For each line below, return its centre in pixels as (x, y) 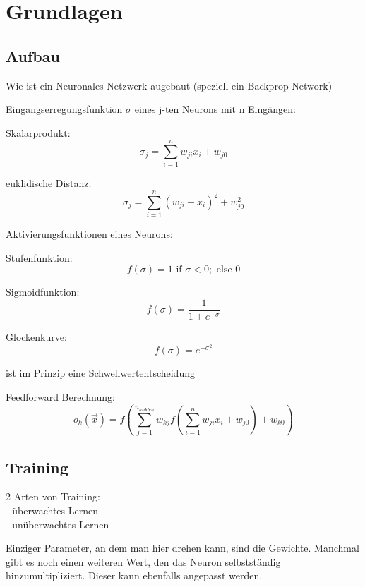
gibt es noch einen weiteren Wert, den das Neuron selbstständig (143, 561)
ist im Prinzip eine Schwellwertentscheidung (100, 373)
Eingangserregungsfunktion (64, 109)
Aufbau (33, 55)
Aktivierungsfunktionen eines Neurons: (89, 234)
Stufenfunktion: (39, 257)
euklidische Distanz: (49, 183)
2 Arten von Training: (53, 496)
